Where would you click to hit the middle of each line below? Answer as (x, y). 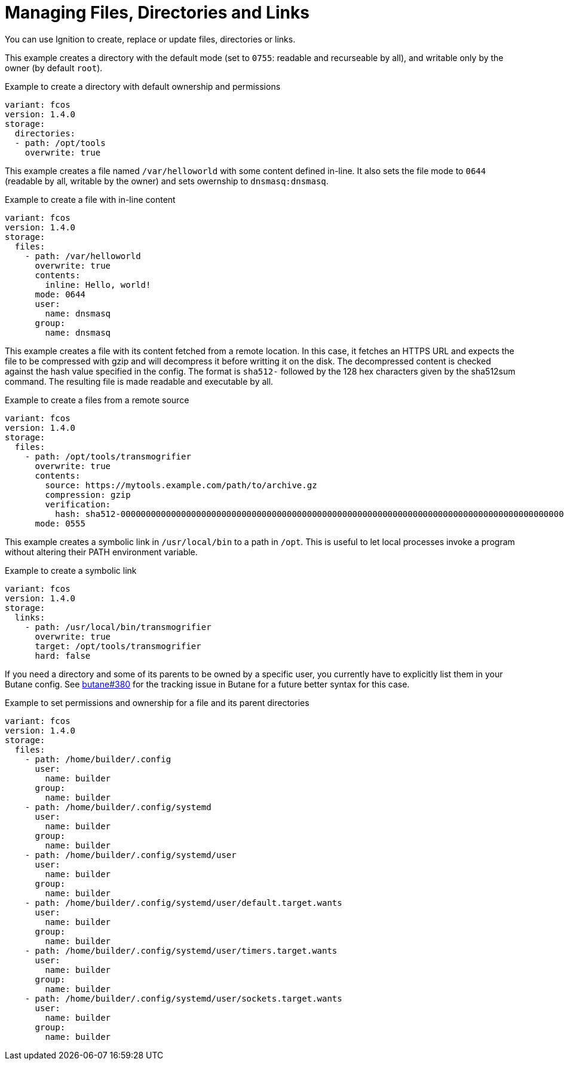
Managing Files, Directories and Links (157, 13)
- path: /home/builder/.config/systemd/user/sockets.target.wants (183, 998)
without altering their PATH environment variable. (101, 552)
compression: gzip (88, 495)
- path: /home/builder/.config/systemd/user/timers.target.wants (181, 950)
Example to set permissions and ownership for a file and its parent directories (157, 702)
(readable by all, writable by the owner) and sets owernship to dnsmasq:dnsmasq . (167, 181)
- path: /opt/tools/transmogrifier (108, 456)
